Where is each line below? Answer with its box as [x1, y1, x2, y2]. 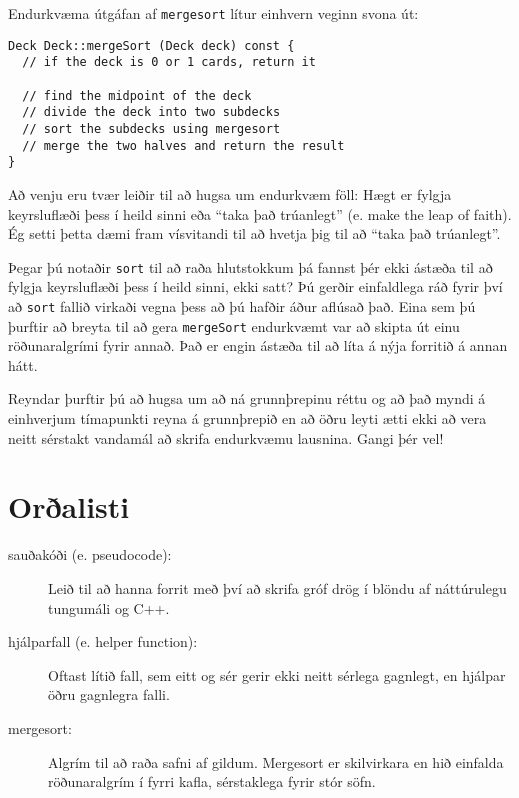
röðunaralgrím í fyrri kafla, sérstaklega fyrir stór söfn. [48, 771, 376, 792]
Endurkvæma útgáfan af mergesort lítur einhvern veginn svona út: [8, 3, 419, 23]
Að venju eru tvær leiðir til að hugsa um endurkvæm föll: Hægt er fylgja [8, 183, 452, 204]
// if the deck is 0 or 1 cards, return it [22, 55, 316, 70]
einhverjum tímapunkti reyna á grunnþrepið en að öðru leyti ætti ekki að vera [8, 408, 487, 429]
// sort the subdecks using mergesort [22, 121, 281, 136]
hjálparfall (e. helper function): [8, 631, 198, 652]
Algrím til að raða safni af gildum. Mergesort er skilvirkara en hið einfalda [48, 751, 504, 772]
